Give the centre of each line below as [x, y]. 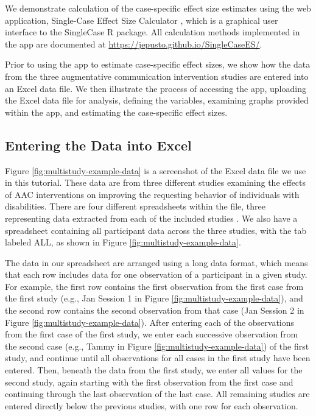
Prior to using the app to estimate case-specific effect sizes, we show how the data [158, 64]
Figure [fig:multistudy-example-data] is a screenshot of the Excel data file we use [156, 170]
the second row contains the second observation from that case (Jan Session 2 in [155, 310]
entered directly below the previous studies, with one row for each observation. [152, 405]
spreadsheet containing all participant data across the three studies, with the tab [156, 230]
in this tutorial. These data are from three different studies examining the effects [156, 182]
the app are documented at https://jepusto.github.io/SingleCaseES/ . [134, 44]
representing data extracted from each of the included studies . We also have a [151, 218]
